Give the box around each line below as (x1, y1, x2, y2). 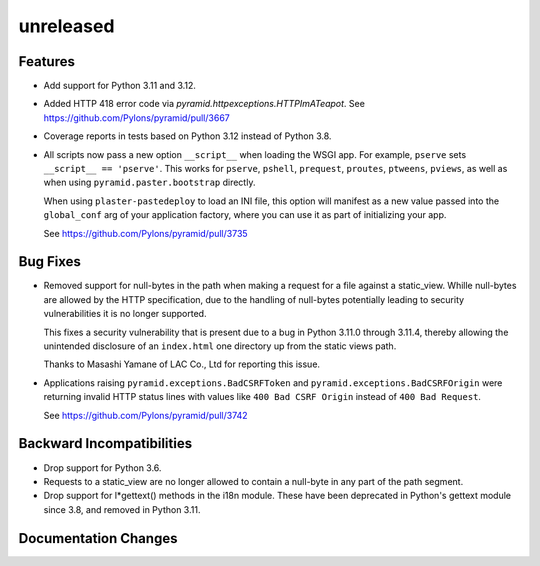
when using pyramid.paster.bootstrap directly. (43, 176, 256, 189)
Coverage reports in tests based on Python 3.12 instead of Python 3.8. (43, 130, 332, 142)
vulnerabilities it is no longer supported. (43, 308, 207, 320)
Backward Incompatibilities (18, 435, 193, 452)
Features (18, 53, 75, 70)
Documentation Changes (18, 530, 178, 547)
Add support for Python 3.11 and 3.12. (43, 80, 197, 92)
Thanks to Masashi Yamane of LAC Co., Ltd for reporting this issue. (43, 358, 320, 370)
